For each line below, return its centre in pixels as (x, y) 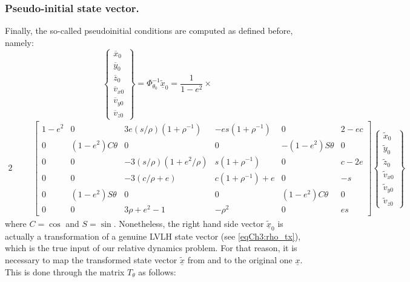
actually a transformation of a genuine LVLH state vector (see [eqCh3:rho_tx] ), (153, 236)
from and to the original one (240, 259)
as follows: (157, 271)
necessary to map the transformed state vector (91, 259)
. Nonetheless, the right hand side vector (189, 223)
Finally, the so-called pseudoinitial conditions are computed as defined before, (149, 31)
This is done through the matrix (65, 271)
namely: (19, 42)
